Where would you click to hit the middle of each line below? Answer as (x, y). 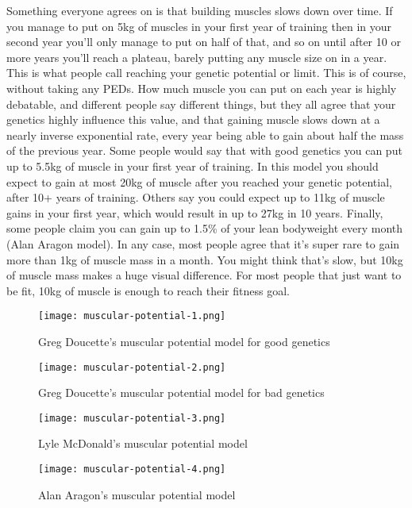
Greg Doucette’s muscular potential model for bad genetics (181, 393)
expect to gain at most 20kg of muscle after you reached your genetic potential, (199, 181)
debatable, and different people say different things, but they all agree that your (201, 104)
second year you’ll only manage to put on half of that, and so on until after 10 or (204, 42)
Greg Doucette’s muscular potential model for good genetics (184, 341)
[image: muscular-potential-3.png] (132, 418)
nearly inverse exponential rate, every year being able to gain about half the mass (205, 135)
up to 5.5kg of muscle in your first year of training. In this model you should (193, 165)
